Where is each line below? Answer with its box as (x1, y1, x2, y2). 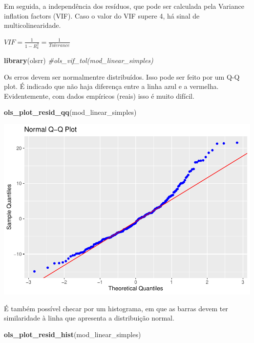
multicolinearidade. (4, 20, 61, 30)
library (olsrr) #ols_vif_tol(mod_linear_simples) (4, 55, 153, 65)
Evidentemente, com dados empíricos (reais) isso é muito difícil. (4, 90, 194, 101)
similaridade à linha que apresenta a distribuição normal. (4, 313, 174, 323)
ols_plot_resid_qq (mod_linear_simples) (4, 107, 137, 117)
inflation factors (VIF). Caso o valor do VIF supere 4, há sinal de (4, 10, 200, 21)
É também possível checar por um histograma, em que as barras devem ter (4, 303, 228, 313)
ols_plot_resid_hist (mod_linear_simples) (4, 329, 141, 339)
